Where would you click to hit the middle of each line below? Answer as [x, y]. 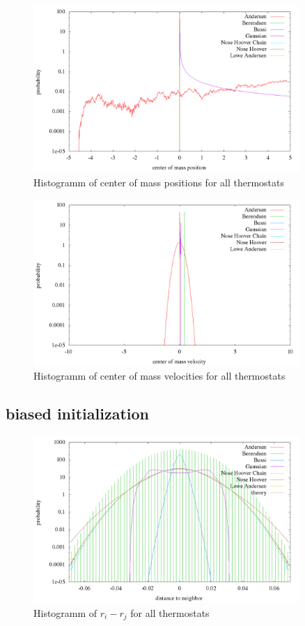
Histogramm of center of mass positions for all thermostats [159, 182]
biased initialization [78, 413]
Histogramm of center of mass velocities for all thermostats [159, 376]
